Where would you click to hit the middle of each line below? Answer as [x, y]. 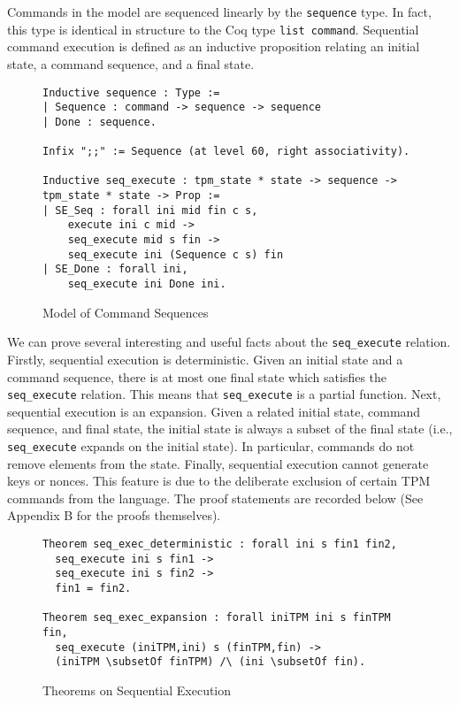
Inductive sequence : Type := [131, 92]
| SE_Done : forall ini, [115, 269]
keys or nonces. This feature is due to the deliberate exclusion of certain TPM [219, 481]
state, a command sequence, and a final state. [131, 63]
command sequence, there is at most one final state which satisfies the [197, 376]
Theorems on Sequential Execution [137, 690]
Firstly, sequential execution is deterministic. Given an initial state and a [205, 359]
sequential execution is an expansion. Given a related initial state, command [214, 411]
